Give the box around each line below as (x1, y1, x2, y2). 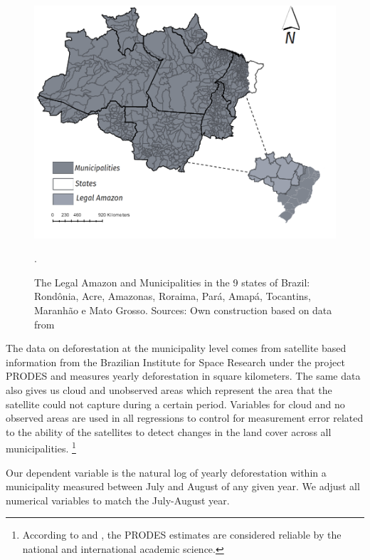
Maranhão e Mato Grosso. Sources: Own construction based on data (34, 303, 332, 318)
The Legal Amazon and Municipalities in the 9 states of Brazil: (34, 274, 310, 289)
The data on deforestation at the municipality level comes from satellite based (6, 341, 347, 356)
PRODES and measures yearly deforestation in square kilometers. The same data (6, 368, 361, 383)
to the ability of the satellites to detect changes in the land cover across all (6, 424, 332, 439)
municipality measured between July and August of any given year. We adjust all (6, 479, 360, 494)
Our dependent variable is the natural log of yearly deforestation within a (6, 465, 327, 479)
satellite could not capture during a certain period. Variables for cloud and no (6, 396, 345, 411)
